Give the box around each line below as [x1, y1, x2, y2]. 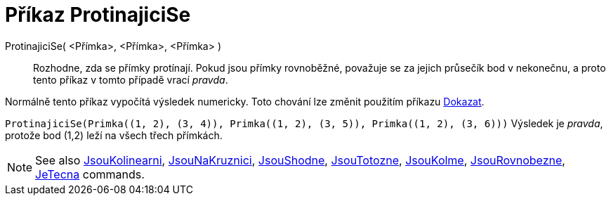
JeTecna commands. [35, 167, 145, 181]
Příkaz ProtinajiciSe [5, 3, 191, 27]
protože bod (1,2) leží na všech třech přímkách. [5, 129, 223, 141]
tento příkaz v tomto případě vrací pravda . [33, 73, 228, 86]
